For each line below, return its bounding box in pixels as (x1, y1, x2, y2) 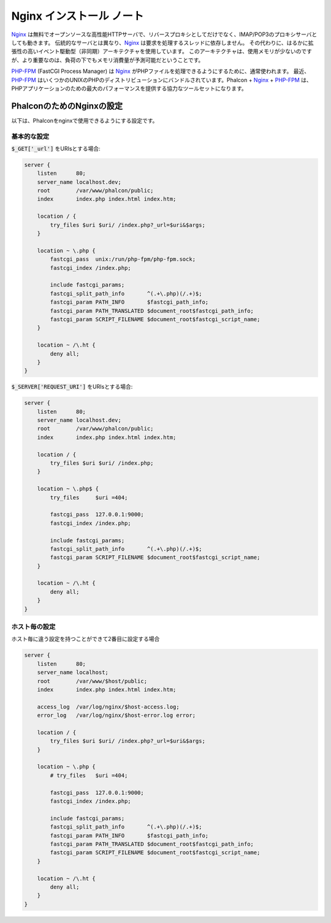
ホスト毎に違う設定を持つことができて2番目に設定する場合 (11, 635, 160, 643)
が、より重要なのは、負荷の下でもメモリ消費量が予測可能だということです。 (11, 56, 204, 64)
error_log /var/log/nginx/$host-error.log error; (37, 712, 196, 719)
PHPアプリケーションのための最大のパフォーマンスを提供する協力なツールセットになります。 (11, 85, 248, 92)
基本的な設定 (11, 132, 50, 140)
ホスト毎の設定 (11, 622, 56, 631)
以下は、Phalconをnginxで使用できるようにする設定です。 (11, 117, 158, 124)
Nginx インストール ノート (11, 9, 144, 23)
